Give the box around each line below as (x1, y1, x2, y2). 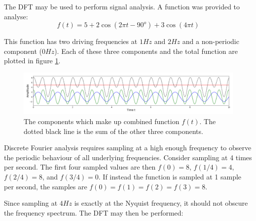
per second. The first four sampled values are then (4, 162, 156, 172)
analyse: (4, 11, 28, 21)
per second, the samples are (4, 181, 87, 191)
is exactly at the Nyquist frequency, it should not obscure (74, 198, 248, 208)
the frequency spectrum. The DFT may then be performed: (4, 207, 183, 218)
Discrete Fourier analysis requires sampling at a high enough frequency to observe (4, 142, 252, 153)
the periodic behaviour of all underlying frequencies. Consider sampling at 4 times (4, 152, 252, 162)
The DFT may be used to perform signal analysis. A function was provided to (4, 1, 240, 11)
